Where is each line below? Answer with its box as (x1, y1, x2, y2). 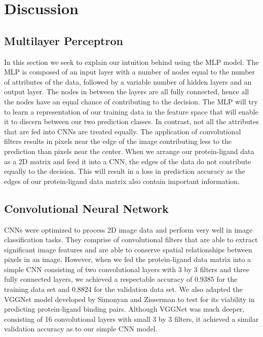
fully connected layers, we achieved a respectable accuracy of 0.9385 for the (4, 274, 238, 284)
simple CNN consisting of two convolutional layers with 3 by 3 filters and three (4, 264, 249, 274)
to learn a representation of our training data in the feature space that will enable (4, 106, 258, 117)
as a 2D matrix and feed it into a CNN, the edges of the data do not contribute (4, 156, 251, 166)
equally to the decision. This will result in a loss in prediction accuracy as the (4, 166, 245, 176)
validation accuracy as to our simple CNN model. (4, 323, 158, 334)
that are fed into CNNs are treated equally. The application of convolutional (4, 126, 241, 136)
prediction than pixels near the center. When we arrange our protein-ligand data (4, 145, 254, 156)
